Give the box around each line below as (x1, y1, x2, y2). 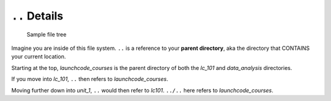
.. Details (11, 9, 64, 23)
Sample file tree (26, 30, 67, 38)
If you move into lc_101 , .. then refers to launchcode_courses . (11, 75, 169, 83)
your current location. (11, 53, 66, 60)
